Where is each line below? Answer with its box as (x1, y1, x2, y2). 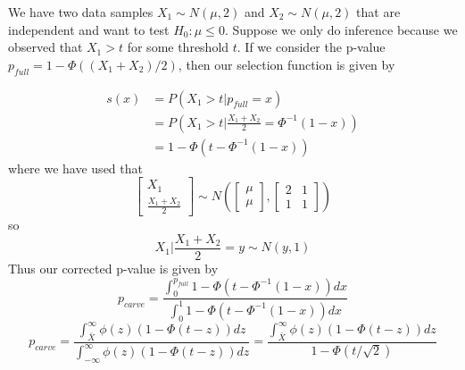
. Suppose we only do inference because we (224, 20, 458, 38)
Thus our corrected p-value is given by (8, 258, 219, 277)
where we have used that (8, 158, 143, 177)
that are (356, 3, 401, 21)
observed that (8, 38, 83, 56)
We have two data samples (8, 3, 154, 21)
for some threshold (127, 38, 229, 56)
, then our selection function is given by (178, 55, 395, 73)
